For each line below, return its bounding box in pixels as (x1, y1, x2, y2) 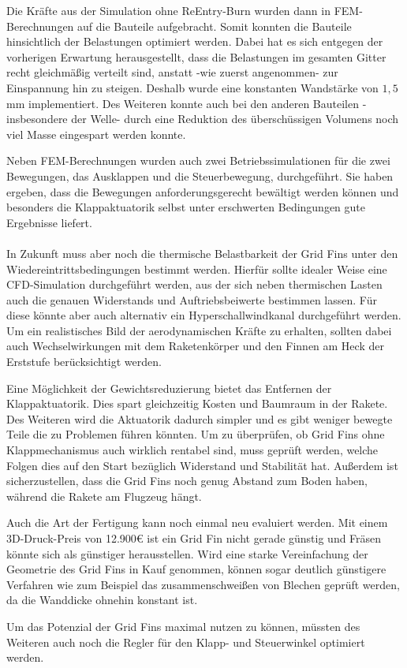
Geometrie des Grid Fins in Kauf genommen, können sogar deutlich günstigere (6, 561, 386, 577)
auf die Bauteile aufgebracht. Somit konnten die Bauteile (77, 17, 352, 34)
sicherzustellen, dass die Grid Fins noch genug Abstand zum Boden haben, (6, 472, 368, 489)
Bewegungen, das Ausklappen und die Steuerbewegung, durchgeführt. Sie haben (6, 167, 394, 184)
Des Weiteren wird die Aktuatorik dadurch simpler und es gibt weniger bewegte (6, 410, 393, 427)
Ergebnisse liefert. (6, 214, 92, 230)
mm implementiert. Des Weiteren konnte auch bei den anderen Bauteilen (6, 95, 360, 111)
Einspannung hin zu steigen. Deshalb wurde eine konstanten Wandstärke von (6, 79, 379, 95)
